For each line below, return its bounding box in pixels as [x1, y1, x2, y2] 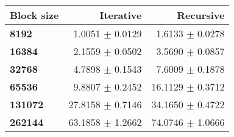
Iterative [99, 8, 142, 22]
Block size [10, 8, 59, 22]
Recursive [177, 8, 225, 22]
